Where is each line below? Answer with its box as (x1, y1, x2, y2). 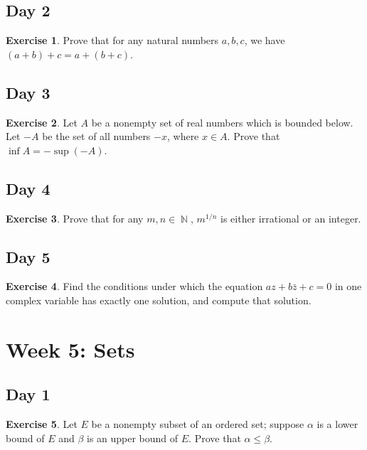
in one (334, 279, 362, 294)
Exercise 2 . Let (6, 114, 78, 129)
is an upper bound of (86, 430, 179, 445)
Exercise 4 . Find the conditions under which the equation (6, 279, 263, 294)
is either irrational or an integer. (220, 210, 361, 225)
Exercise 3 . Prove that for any (6, 210, 144, 225)
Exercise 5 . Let (6, 417, 78, 432)
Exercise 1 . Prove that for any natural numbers (6, 33, 219, 48)
